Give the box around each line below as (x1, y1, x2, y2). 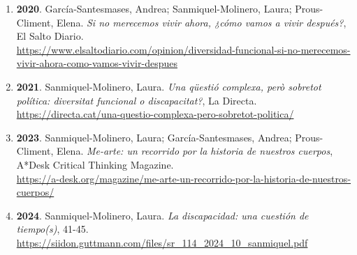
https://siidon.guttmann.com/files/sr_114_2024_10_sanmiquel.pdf (16, 235, 308, 249)
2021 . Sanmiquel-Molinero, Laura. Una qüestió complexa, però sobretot (16, 79, 321, 93)
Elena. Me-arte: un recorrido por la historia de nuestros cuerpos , (56, 144, 333, 158)
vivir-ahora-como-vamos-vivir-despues (16, 56, 177, 70)
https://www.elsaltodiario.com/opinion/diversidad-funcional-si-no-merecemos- (16, 42, 351, 56)
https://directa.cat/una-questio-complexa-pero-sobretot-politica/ (16, 107, 294, 121)
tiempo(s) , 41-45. (16, 222, 89, 236)
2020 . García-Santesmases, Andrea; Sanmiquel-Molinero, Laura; (16, 1, 292, 15)
